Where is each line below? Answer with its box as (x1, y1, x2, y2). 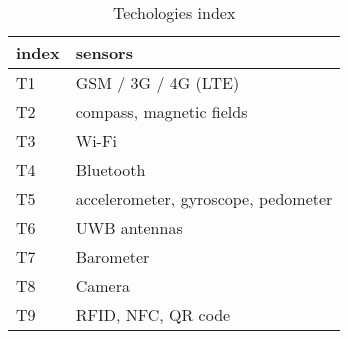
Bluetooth (75, 158, 146, 181)
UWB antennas (75, 216, 183, 239)
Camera (75, 274, 130, 297)
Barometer (75, 245, 150, 268)
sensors (75, 41, 133, 64)
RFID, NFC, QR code (75, 303, 231, 326)
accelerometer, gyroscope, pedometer (75, 187, 333, 210)
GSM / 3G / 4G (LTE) (75, 71, 240, 94)
